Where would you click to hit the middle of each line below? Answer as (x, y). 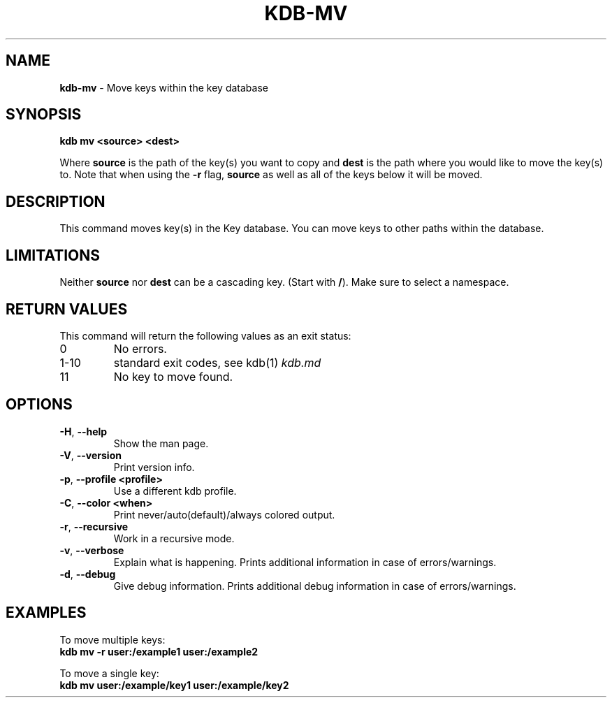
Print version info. (154, 467)
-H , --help (83, 431)
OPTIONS (39, 405)
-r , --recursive (94, 526)
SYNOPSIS (44, 115)
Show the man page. (161, 443)
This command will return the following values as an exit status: (205, 335)
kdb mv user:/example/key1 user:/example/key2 (174, 685)
